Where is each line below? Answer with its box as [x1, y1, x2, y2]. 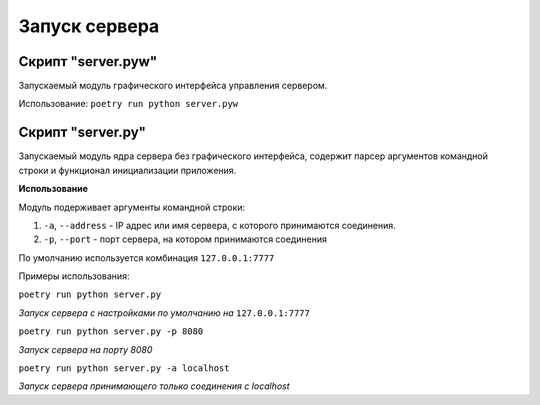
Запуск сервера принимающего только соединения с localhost [18, 380, 290, 392]
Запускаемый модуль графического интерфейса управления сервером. [18, 80, 328, 92]
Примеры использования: [18, 270, 130, 282]
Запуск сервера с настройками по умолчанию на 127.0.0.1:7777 [18, 306, 310, 319]
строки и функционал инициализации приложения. [18, 164, 237, 176]
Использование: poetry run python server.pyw [18, 98, 239, 110]
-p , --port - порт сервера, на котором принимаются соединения [43, 233, 327, 245]
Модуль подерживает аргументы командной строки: [18, 201, 246, 213]
